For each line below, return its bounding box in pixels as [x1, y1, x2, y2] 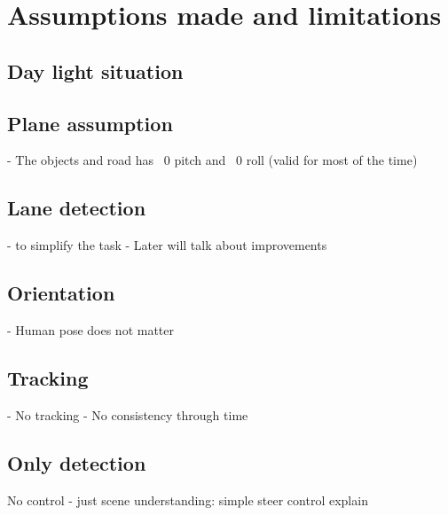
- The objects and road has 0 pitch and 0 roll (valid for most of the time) [7, 151, 418, 169]
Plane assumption [7, 109, 173, 137]
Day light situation [7, 57, 184, 84]
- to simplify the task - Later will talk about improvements [7, 236, 327, 254]
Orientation [7, 279, 115, 307]
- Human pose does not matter [7, 320, 175, 339]
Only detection [7, 449, 146, 476]
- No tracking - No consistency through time [7, 405, 248, 424]
